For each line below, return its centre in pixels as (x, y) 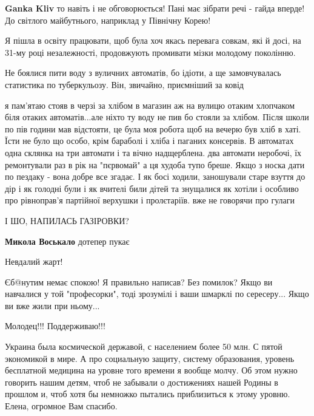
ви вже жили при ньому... (52, 305)
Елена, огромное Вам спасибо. (61, 406)
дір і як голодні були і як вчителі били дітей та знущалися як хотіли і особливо (152, 188)
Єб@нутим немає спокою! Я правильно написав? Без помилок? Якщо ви (139, 281)
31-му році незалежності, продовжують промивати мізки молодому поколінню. (150, 52)
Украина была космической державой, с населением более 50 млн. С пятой (144, 346)
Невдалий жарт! (34, 261)
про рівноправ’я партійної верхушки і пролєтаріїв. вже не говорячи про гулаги (150, 200)
